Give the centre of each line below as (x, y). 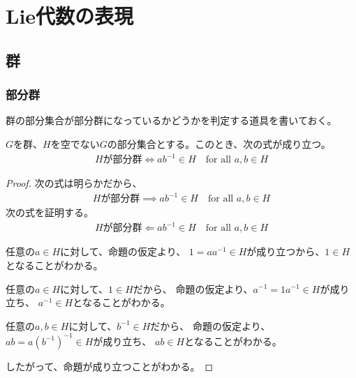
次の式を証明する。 (50, 212)
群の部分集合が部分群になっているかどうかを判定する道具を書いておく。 (171, 120)
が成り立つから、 (286, 251)
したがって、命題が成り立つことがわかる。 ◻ (110, 366)
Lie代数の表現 (70, 16)
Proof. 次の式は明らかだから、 (74, 183)
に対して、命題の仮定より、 (123, 251)
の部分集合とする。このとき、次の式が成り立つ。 (219, 143)
